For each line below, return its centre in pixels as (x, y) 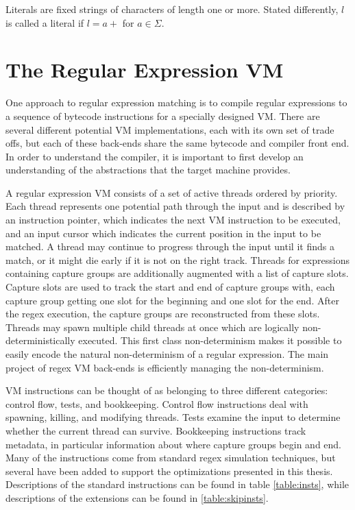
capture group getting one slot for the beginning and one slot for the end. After (172, 300)
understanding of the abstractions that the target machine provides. (148, 170)
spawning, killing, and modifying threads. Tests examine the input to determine (173, 417)
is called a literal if (45, 22)
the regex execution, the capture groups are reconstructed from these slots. (163, 314)
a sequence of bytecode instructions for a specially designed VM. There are (163, 116)
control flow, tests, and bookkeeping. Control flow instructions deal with (157, 403)
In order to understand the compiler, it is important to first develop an (155, 156)
